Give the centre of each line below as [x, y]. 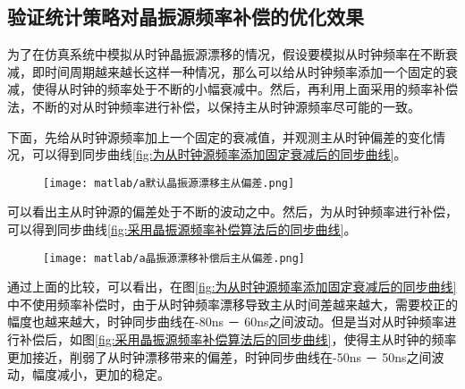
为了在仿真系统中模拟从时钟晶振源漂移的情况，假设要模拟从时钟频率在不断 [226, 54]
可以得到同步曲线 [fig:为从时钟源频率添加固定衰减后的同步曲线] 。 [219, 154]
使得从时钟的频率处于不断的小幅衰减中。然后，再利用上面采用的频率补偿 [245, 89]
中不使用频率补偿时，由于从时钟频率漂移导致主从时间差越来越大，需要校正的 [232, 304]
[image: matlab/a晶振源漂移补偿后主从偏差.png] [174, 258]
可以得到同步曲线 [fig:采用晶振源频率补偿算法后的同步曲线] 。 [182, 229]
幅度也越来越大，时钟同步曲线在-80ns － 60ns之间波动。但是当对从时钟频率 [226, 321]
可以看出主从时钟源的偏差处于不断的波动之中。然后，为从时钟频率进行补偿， [232, 211]
